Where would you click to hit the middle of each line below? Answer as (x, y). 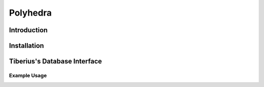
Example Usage (28, 75)
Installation (26, 46)
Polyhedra (30, 13)
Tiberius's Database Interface (55, 61)
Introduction (28, 30)
